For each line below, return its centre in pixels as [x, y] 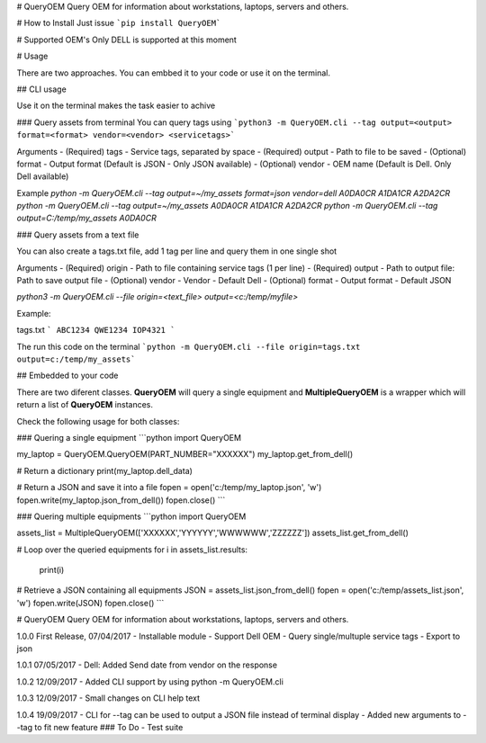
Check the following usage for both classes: [98, 421]
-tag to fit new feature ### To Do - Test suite [100, 727]
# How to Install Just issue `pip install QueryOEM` [119, 23]
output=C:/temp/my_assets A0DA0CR [86, 218]
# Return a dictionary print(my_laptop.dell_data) [105, 470]
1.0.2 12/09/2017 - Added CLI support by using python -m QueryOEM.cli [150, 681]
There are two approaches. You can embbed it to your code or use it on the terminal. [174, 73]
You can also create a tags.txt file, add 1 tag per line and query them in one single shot [177, 251]
